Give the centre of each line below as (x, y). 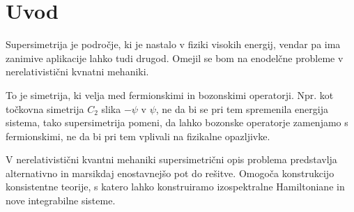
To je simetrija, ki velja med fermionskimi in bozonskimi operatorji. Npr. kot (170, 94)
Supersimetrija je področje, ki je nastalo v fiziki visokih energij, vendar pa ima (173, 44)
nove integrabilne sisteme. (61, 200)
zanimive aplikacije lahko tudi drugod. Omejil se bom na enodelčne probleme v (175, 58)
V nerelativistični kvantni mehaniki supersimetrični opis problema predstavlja (171, 159)
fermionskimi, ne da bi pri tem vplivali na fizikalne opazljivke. (138, 136)
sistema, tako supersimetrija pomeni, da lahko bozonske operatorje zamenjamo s (177, 122)
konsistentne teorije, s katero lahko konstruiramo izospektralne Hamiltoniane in (175, 187)
